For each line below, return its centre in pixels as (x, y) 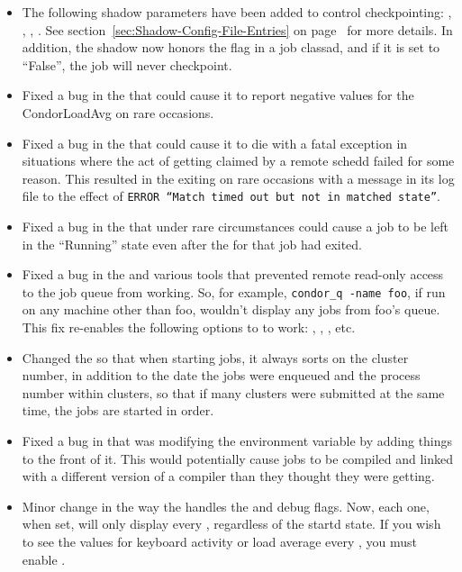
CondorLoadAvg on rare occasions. (118, 112)
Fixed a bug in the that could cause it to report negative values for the (218, 95)
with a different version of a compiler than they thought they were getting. (228, 476)
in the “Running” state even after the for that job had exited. (192, 244)
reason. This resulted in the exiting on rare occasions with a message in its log (238, 178)
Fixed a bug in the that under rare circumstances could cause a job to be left (235, 226)
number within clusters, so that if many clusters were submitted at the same (233, 392)
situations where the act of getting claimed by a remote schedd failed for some (238, 161)
